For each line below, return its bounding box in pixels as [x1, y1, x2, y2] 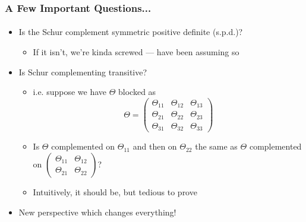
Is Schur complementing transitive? [18, 65, 147, 78]
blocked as [118, 85, 156, 98]
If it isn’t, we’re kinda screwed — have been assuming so [33, 46, 239, 58]
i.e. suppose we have [33, 85, 107, 98]
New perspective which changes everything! [18, 205, 176, 218]
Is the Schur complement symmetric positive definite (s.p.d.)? [18, 26, 243, 38]
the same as [195, 140, 238, 153]
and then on [133, 140, 177, 153]
